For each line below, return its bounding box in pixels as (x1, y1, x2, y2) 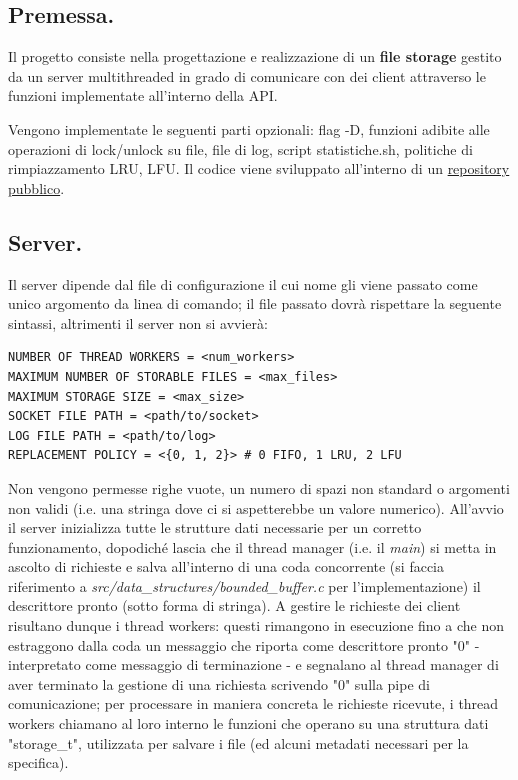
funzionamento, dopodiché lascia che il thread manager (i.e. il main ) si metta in (8, 536, 497, 557)
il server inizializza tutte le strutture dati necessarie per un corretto (8, 517, 422, 538)
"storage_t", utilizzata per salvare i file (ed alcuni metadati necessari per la (8, 732, 469, 753)
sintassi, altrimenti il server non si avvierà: (8, 312, 268, 333)
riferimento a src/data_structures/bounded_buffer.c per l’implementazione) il (8, 575, 481, 596)
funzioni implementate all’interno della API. (8, 85, 278, 106)
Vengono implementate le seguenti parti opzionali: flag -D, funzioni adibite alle (8, 118, 490, 139)
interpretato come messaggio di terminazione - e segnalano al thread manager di (8, 654, 499, 675)
